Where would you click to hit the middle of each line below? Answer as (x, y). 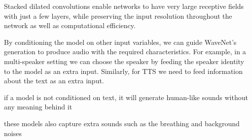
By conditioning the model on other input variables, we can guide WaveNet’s (120, 42)
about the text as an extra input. (54, 81)
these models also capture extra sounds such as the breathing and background (122, 123)
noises (13, 133)
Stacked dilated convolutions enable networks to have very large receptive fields (124, 6)
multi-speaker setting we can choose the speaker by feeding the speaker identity (124, 61)
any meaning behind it (38, 107)
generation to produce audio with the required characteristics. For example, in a (125, 52)
